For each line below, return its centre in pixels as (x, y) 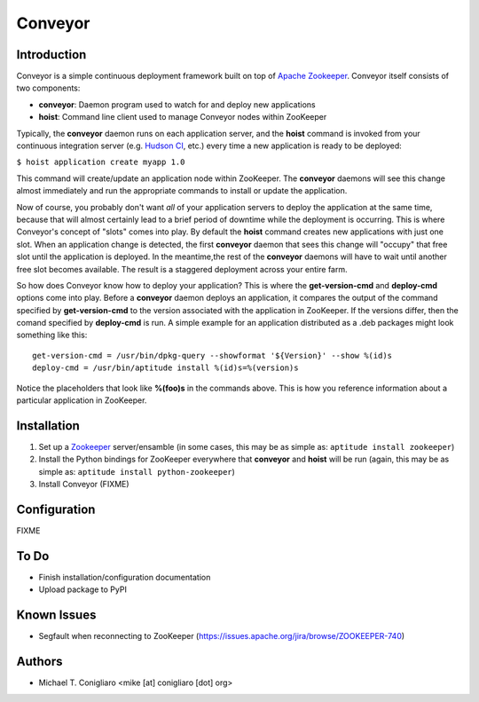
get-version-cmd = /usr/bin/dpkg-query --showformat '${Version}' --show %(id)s (212, 355)
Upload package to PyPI (83, 589)
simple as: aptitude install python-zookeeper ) (137, 471)
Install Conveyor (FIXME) (84, 485)
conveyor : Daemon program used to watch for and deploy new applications (177, 104)
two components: (48, 88)
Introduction (51, 55)
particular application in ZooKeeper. (82, 400)
